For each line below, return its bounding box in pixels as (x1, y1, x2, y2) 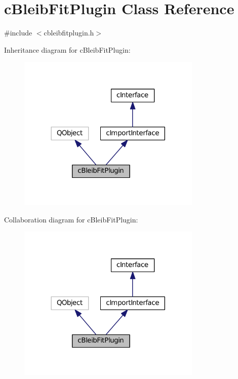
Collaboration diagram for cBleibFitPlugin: (4, 214, 138, 224)
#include (4, 27, 32, 38)
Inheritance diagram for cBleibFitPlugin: (4, 44, 131, 55)
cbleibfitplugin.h (44, 27, 94, 38)
